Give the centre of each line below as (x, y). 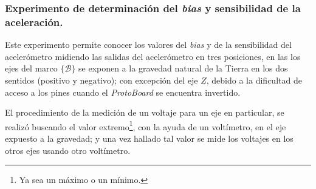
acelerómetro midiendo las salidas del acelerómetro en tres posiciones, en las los (153, 56)
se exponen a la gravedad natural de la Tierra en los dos (183, 68)
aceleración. (34, 22)
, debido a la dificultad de (254, 80)
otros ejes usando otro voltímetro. (68, 150)
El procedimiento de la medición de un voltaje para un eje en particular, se (145, 112)
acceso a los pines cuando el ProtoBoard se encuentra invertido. (123, 92)
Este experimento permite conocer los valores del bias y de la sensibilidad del (148, 45)
